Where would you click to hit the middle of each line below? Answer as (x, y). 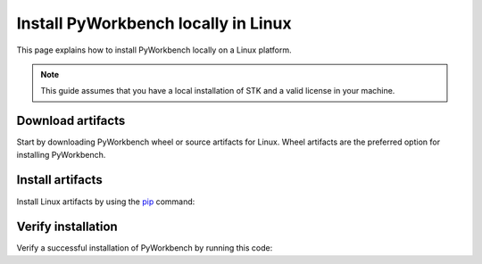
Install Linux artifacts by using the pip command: (106, 202)
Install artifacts (59, 180)
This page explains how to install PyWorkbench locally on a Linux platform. (154, 50)
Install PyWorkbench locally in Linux (154, 23)
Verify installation (67, 227)
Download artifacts (71, 121)
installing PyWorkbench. (61, 154)
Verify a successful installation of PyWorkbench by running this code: (145, 248)
